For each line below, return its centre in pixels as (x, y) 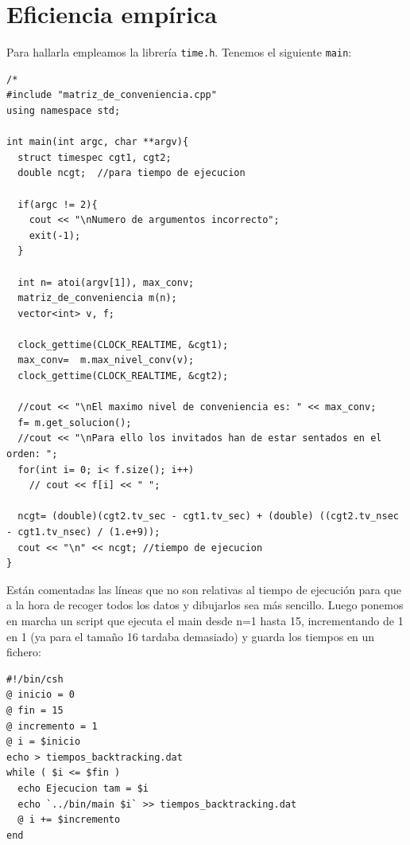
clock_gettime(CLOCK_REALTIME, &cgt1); (123, 344)
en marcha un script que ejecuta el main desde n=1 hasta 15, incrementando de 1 (205, 620)
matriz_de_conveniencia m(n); (97, 298)
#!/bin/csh (35, 679)
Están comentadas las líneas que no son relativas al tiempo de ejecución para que (204, 589)
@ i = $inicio (44, 742)
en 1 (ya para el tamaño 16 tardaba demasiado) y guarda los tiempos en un (191, 636)
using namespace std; (64, 110)
